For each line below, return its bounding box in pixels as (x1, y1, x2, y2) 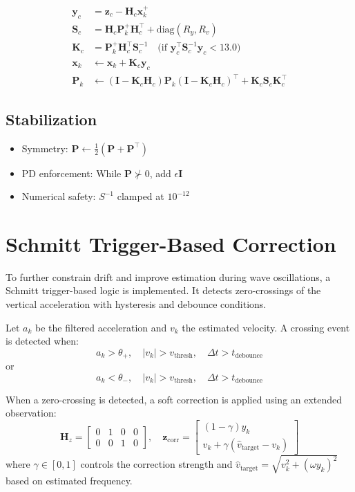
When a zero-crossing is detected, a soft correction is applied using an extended (6, 392, 343, 406)
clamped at (117, 189, 164, 203)
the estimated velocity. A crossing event (182, 320, 350, 334)
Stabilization (6, 108, 97, 129)
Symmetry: (21, 140, 68, 155)
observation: (6, 406, 57, 420)
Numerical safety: (21, 189, 96, 203)
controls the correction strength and (80, 457, 233, 471)
